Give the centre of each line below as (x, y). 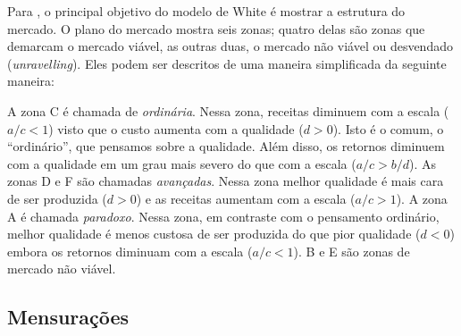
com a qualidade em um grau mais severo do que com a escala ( (182, 163)
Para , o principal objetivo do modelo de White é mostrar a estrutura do (206, 11)
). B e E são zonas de (352, 251)
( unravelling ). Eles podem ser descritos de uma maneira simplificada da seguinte (227, 63)
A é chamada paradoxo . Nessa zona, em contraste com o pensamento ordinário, (223, 216)
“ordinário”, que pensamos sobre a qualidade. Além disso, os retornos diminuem (226, 146)
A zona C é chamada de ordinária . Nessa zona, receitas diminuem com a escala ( (228, 110)
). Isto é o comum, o (388, 128)
